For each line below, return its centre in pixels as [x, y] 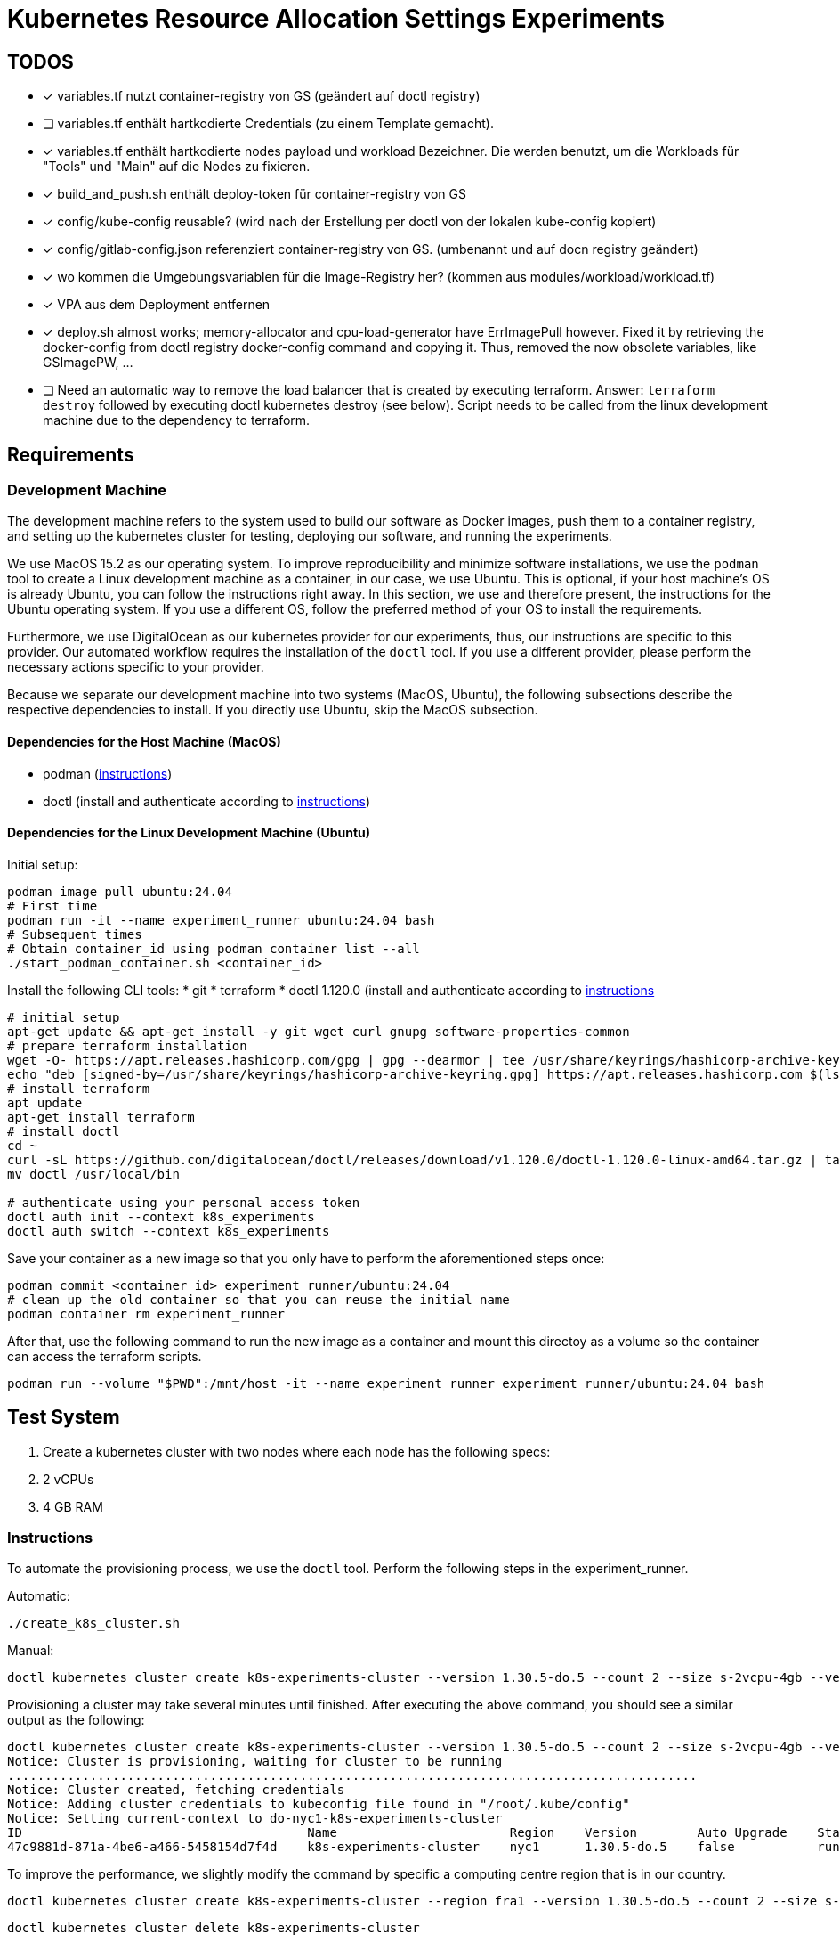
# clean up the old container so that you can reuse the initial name [258, 1299]
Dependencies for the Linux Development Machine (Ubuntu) [189, 833]
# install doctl [64, 1131]
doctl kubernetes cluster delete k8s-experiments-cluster [214, 1928]
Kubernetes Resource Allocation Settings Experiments [336, 19]
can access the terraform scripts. [105, 1356]
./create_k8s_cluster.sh [93, 1624]
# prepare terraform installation [127, 1045]
